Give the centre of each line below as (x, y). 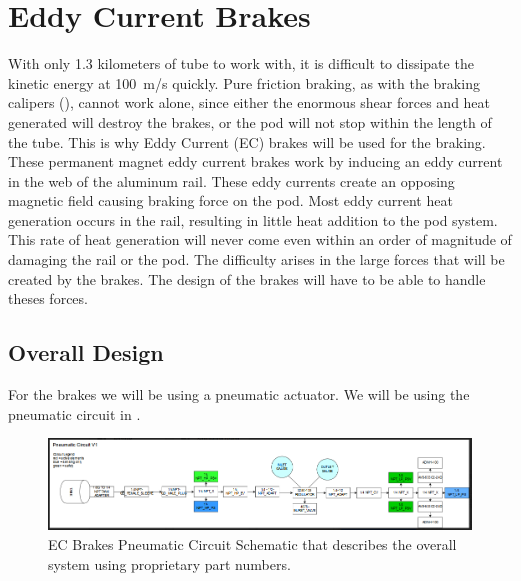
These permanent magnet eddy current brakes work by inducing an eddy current (255, 161)
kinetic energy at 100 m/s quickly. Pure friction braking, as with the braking (244, 82)
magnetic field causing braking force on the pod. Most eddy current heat (230, 200)
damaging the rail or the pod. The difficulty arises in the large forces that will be (256, 259)
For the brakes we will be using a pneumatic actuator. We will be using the (239, 394)
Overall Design (86, 352)
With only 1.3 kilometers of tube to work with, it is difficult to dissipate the (241, 63)
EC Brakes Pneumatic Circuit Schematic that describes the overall (252, 544)
